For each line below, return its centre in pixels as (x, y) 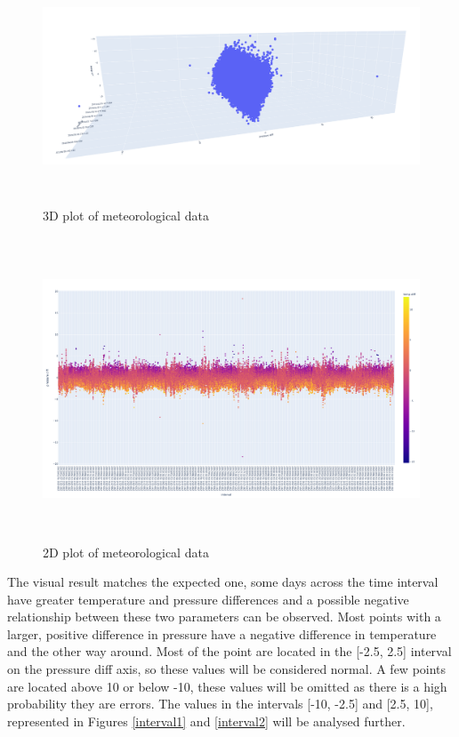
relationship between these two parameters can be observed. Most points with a (224, 617)
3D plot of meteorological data (126, 216)
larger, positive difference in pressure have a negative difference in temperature (222, 633)
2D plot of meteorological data (126, 552)
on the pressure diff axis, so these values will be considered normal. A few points (227, 669)
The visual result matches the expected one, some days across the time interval (223, 582)
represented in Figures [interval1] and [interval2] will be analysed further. (206, 721)
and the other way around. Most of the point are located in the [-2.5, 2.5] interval (229, 651)
